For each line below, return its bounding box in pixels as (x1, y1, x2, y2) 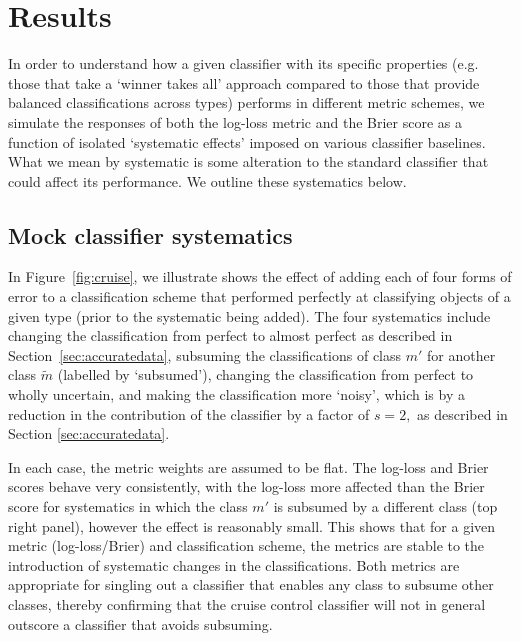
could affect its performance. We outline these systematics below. (8, 170, 407, 191)
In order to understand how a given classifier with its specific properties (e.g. (8, 53, 479, 74)
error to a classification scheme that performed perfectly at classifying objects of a (8, 286, 511, 307)
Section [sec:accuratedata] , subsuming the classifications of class (8, 344, 402, 365)
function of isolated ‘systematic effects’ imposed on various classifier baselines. (8, 131, 486, 152)
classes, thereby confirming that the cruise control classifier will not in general (8, 593, 486, 614)
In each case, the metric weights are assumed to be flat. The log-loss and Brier (8, 456, 489, 477)
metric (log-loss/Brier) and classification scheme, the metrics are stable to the (8, 535, 485, 556)
